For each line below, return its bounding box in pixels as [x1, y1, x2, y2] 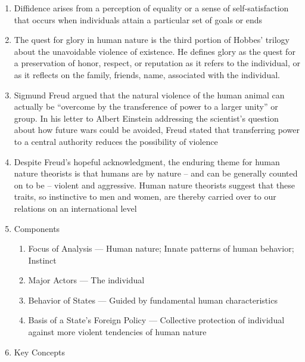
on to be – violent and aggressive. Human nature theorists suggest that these [14, 178, 295, 191]
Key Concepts [14, 345, 66, 358]
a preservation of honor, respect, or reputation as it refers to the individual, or [14, 57, 300, 69]
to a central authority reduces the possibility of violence [14, 135, 218, 147]
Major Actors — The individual [28, 274, 145, 286]
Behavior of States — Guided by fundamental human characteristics [28, 293, 278, 306]
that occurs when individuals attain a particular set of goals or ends [14, 13, 263, 26]
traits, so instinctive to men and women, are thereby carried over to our [14, 190, 276, 203]
